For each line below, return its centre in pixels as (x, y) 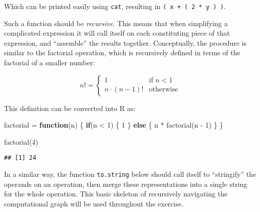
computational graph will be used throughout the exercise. (94, 203)
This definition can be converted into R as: (70, 108)
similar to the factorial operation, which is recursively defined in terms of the (122, 52)
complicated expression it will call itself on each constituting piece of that (117, 33)
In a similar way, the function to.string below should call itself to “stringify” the (130, 174)
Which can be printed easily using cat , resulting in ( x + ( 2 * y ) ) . (115, 6)
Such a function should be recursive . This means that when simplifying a (116, 23)
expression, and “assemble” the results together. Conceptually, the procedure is (125, 42)
